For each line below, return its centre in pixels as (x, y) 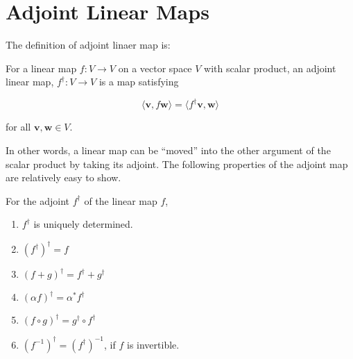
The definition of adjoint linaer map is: (88, 45)
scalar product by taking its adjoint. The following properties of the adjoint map (177, 164)
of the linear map (121, 200)
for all (18, 127)
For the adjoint (38, 200)
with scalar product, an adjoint (270, 68)
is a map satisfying (139, 82)
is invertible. (153, 344)
